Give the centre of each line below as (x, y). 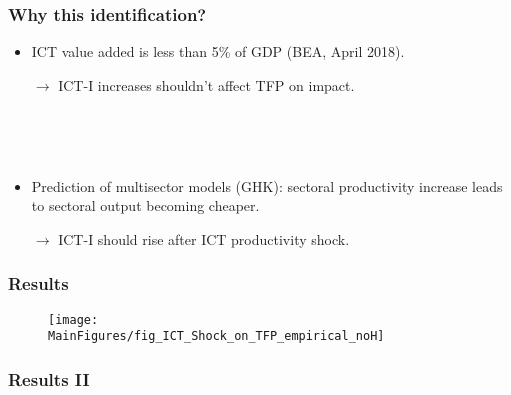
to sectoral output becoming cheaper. (145, 205)
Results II (49, 378)
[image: (73, 319)
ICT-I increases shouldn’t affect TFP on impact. (206, 84)
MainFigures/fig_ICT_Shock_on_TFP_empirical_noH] (216, 336)
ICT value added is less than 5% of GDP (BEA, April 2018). (218, 51)
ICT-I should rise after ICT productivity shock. (204, 238)
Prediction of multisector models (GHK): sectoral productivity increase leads (267, 185)
